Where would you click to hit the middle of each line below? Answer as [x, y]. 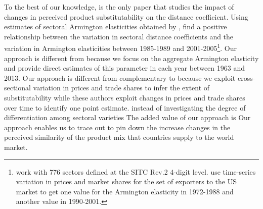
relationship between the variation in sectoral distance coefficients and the [119, 36]
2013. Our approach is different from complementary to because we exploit [120, 77]
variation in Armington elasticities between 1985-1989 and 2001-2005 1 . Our [120, 47]
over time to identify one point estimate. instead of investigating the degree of [125, 107]
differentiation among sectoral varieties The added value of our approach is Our [127, 117]
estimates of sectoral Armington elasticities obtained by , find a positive [116, 27]
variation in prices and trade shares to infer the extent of [121, 88]
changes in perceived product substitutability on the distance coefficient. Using [126, 16]
